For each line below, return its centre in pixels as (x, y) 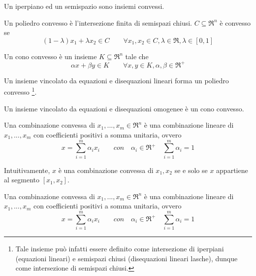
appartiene (232, 170)
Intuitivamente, (27, 170)
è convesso (235, 22)
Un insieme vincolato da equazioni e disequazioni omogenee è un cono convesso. (124, 108)
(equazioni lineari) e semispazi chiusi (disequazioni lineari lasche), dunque (127, 258)
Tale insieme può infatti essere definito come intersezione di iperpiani (120, 249)
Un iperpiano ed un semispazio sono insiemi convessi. (84, 6)
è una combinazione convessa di (106, 170)
